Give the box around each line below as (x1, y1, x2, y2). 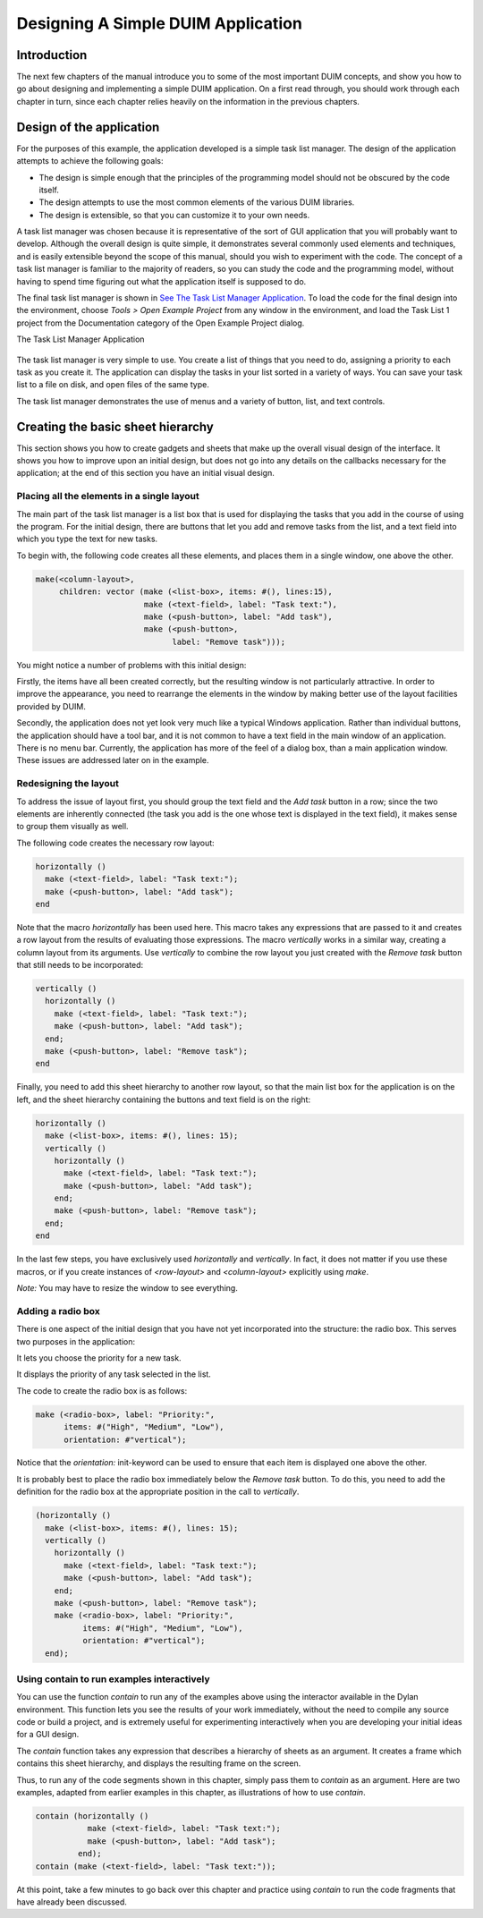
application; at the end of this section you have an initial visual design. (16, 468, 275, 479)
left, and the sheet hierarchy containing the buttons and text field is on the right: (16, 1094, 311, 1105)
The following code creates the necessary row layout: (16, 837, 215, 848)
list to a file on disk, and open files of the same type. (16, 379, 209, 390)
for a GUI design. (16, 1729, 80, 1740)
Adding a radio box (16, 1304, 100, 1317)
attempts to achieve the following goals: (16, 156, 165, 166)
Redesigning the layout (16, 777, 120, 790)
